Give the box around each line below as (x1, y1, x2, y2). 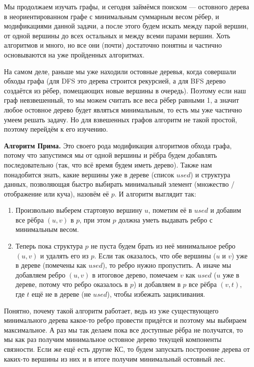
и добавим (210, 205, 241, 215)
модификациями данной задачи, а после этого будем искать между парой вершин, (4, 21, 249, 31)
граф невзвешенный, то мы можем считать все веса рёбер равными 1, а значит (4, 95, 239, 105)
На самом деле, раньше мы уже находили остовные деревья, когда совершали (4, 66, 236, 76)
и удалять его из (40, 250, 89, 260)
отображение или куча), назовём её (4, 188, 109, 198)
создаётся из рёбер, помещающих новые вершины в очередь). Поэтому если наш (4, 85, 246, 95)
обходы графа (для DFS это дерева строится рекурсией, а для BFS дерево (4, 76, 226, 86)
